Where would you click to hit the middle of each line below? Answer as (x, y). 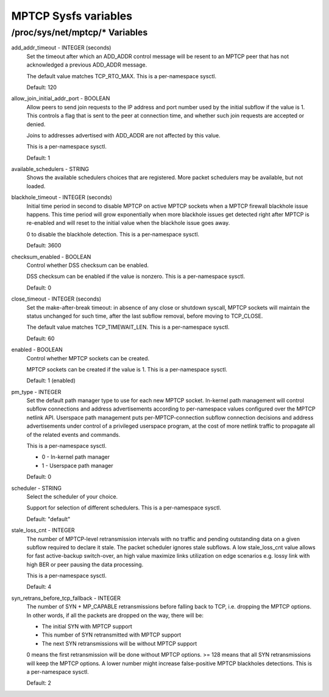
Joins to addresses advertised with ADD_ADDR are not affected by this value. (123, 135)
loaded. (36, 186)
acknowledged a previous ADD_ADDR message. (87, 65)
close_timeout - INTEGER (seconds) (56, 299)
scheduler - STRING (37, 488)
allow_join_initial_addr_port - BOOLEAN (61, 98)
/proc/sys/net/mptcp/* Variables (80, 32)
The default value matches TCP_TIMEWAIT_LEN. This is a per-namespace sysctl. (128, 327)
